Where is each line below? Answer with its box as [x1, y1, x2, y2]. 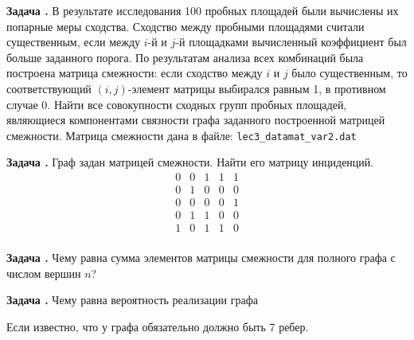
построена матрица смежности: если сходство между [6, 64, 263, 81]
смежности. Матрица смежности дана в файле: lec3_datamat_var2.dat [6, 127, 357, 143]
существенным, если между [6, 33, 141, 50]
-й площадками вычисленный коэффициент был [175, 33, 407, 50]
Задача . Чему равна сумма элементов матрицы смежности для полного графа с [6, 249, 396, 266]
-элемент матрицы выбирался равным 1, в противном [127, 80, 386, 96]
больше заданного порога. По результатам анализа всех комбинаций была [6, 49, 364, 65]
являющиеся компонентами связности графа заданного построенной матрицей [6, 111, 385, 128]
